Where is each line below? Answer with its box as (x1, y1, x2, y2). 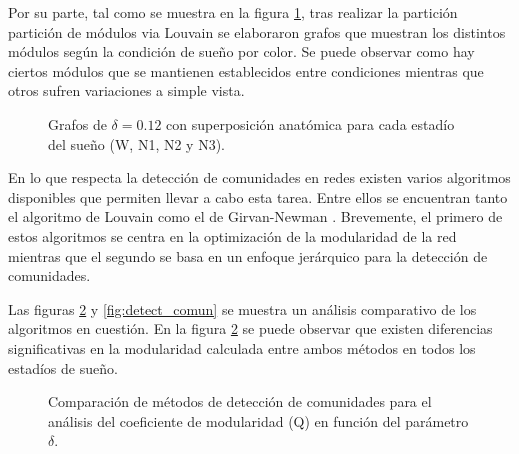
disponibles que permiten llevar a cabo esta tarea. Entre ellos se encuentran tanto (8, 186, 508, 207)
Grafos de (48, 113, 107, 134)
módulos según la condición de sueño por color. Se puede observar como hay (8, 41, 475, 62)
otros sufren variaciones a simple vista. (8, 80, 245, 101)
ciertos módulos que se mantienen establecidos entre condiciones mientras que (8, 60, 484, 81)
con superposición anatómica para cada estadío (166, 113, 455, 134)
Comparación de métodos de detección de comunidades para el (48, 391, 432, 412)
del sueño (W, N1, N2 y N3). (48, 133, 226, 154)
